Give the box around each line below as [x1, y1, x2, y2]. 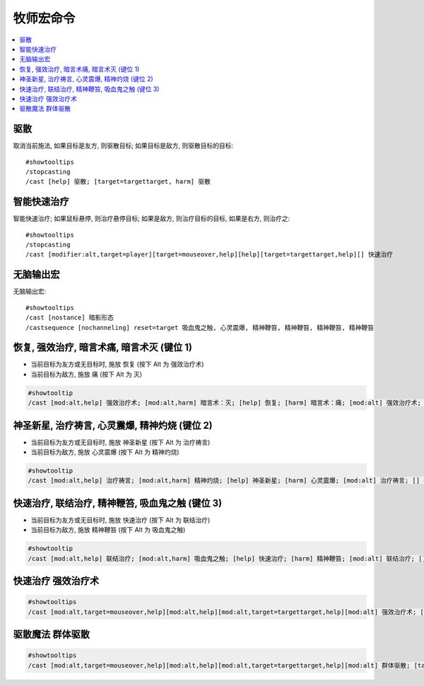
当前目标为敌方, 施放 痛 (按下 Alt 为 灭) [30, 369, 143, 378]
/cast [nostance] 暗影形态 [25, 314, 114, 321]
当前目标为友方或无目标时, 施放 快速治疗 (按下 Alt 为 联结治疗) [30, 516, 211, 524]
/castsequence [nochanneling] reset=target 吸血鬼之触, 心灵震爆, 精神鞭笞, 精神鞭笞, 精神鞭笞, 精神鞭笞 [25, 324, 375, 331]
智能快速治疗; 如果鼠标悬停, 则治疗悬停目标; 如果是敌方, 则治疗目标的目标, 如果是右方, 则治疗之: [13, 214, 290, 223]
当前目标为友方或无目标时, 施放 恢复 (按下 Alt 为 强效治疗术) [30, 360, 204, 369]
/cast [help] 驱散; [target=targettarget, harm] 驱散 [25, 177, 211, 186]
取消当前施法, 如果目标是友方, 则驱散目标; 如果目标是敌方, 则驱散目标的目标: [13, 141, 234, 150]
